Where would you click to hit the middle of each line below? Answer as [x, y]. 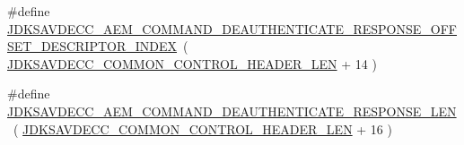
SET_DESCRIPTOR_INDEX [92, 46]
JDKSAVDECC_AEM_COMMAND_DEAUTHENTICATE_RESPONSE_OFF [232, 28]
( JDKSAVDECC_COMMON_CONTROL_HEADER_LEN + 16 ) [202, 128]
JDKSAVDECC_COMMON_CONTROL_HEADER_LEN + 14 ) [192, 63]
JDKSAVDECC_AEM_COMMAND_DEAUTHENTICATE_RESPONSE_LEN [232, 111]
